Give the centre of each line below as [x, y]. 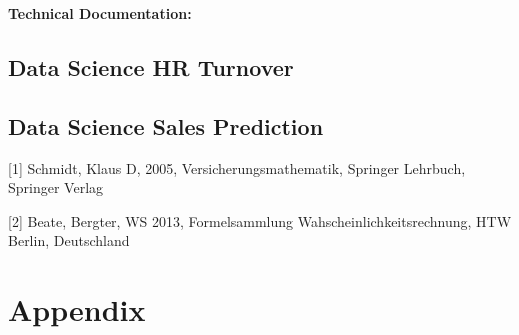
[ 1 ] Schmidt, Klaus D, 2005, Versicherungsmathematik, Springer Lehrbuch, [237, 167]
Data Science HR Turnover [151, 66]
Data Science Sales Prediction [166, 125]
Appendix [77, 309]
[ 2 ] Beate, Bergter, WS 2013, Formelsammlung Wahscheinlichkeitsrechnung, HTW [260, 220]
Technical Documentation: [100, 13]
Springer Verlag [56, 187]
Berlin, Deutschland [69, 240]
